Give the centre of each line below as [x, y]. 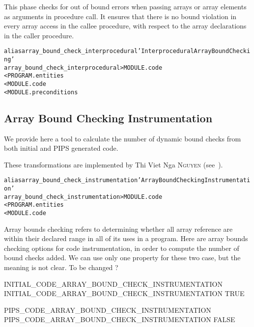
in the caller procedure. [39, 35]
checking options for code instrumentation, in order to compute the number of [122, 248]
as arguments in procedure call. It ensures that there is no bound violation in [120, 16]
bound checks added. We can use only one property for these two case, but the [122, 258]
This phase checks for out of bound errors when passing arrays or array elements [125, 6]
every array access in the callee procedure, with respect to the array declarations [125, 26]
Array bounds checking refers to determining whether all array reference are [118, 229]
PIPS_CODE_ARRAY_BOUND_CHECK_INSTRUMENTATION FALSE [120, 319]
